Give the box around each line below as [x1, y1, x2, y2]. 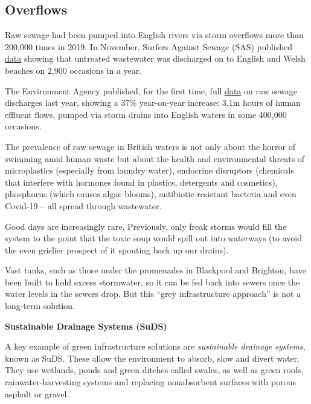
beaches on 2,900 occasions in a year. [5, 64, 142, 76]
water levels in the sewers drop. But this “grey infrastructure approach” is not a [5, 287, 301, 300]
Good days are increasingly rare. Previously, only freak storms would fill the [5, 220, 287, 232]
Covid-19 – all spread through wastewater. [5, 199, 162, 212]
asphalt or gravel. [5, 387, 69, 400]
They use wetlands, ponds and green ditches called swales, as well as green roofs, [5, 363, 304, 376]
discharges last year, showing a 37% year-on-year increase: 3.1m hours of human [5, 96, 301, 109]
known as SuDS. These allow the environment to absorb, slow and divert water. [5, 351, 300, 364]
